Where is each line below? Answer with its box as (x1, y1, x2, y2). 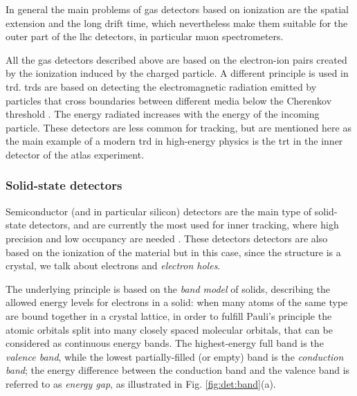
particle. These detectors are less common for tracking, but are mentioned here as (6, 120, 351, 134)
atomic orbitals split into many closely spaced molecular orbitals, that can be (6, 322, 333, 336)
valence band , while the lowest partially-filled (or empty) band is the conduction (6, 349, 344, 363)
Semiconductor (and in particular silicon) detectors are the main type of (6, 204, 312, 218)
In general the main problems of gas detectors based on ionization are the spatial (6, 2, 349, 16)
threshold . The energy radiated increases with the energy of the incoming (6, 107, 320, 121)
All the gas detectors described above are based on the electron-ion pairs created (6, 52, 347, 66)
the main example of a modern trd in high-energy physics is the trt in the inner (6, 134, 343, 148)
